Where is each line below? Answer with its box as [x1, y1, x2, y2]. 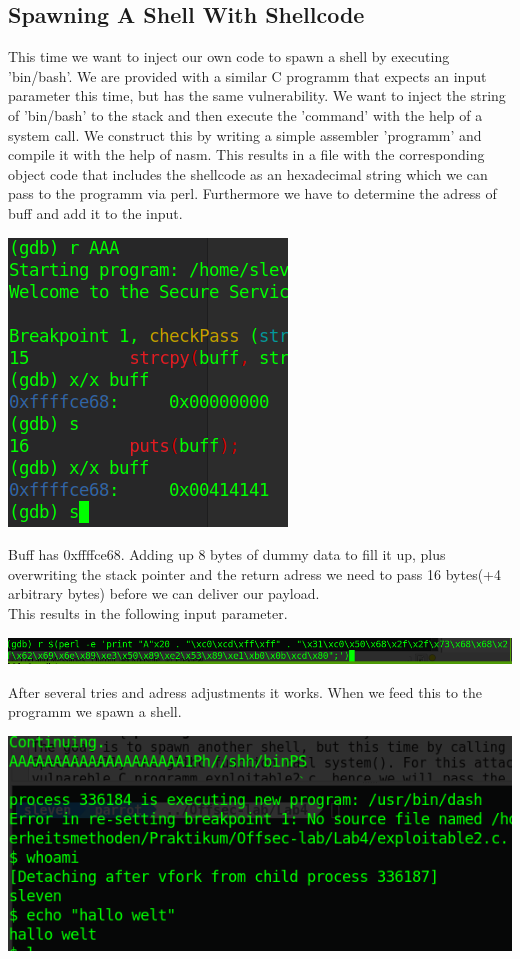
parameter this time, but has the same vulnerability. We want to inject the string [8, 85, 506, 106]
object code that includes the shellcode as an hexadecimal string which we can [8, 163, 488, 184]
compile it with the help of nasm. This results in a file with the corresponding [8, 144, 485, 165]
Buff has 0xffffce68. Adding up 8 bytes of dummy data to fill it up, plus [8, 544, 446, 565]
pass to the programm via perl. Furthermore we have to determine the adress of [8, 183, 497, 204]
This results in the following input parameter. [8, 602, 288, 623]
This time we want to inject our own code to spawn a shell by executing [8, 46, 450, 67]
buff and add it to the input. [8, 202, 183, 223]
